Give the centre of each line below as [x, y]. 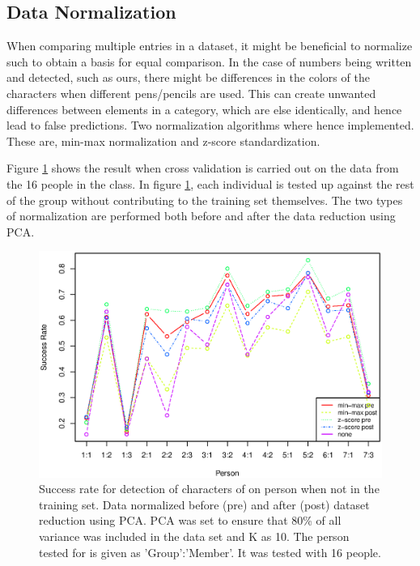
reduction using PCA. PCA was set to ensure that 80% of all [190, 520]
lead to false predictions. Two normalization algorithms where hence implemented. [210, 125]
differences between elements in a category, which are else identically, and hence [204, 109]
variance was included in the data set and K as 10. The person [194, 536]
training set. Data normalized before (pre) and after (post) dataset [204, 504]
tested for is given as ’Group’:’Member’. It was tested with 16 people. [210, 552]
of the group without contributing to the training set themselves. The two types [205, 200]
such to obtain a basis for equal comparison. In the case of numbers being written [209, 61]
